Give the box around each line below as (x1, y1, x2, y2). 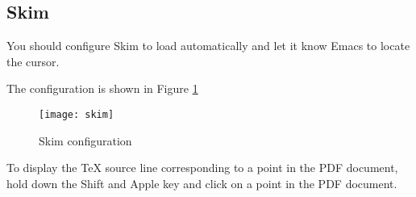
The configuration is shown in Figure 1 (6, 80, 198, 97)
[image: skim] (39, 108, 114, 120)
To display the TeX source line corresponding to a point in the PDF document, (6, 159, 398, 176)
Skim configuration (39, 132, 132, 149)
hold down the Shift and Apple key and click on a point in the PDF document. (6, 174, 397, 191)
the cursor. (6, 52, 60, 69)
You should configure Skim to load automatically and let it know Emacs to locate (6, 37, 410, 54)
